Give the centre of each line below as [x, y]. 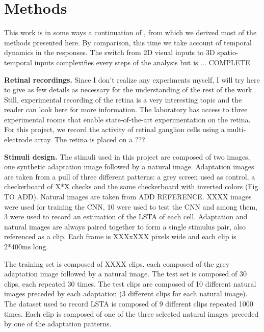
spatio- [228, 52]
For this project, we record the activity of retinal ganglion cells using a [114, 129]
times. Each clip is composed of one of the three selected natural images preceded [131, 313]
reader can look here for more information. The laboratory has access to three [126, 109]
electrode [18, 139]
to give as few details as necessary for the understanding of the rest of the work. [129, 90]
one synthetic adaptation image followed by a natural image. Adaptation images [129, 167]
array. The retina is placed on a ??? [90, 139]
